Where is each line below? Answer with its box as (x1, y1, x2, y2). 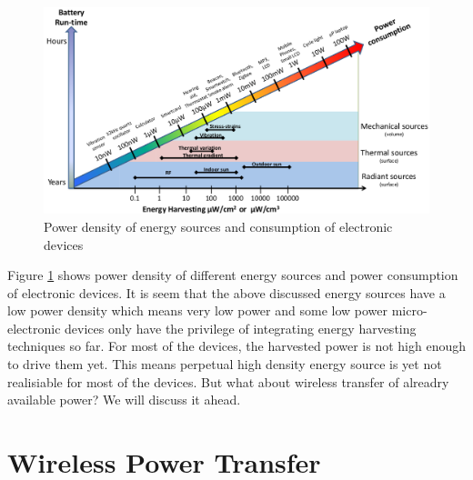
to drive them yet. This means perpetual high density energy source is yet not (7, 355, 442, 374)
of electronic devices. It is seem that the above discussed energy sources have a (7, 283, 446, 302)
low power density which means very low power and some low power (7, 301, 387, 320)
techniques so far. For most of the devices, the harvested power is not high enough (7, 336, 467, 355)
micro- (391, 301, 428, 320)
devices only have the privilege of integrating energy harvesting (65, 318, 417, 337)
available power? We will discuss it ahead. (7, 390, 241, 409)
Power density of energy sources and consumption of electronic (44, 216, 393, 235)
